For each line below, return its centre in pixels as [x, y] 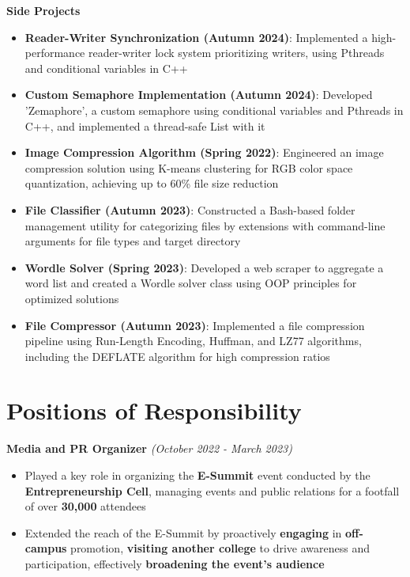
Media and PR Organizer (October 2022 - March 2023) [149, 448]
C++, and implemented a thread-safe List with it [145, 125]
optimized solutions [72, 298]
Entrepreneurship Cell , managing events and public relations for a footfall [212, 490]
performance [55, 53]
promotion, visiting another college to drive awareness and [220, 548]
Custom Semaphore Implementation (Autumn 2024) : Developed [199, 95]
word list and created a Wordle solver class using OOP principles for [191, 283]
